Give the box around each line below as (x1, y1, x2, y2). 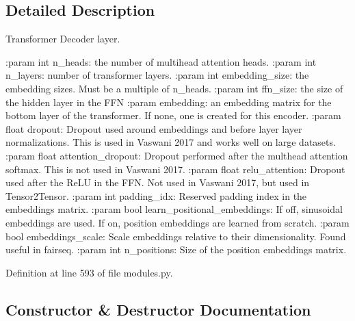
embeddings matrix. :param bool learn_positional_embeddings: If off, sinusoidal (5, 202, 343, 216)
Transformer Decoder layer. (5, 31, 120, 46)
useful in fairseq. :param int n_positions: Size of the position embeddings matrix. (5, 242, 347, 257)
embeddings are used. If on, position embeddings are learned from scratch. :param (5, 215, 350, 229)
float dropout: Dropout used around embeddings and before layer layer (5, 121, 302, 136)
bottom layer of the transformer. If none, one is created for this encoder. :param (5, 108, 341, 123)
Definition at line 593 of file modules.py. (5, 265, 173, 279)
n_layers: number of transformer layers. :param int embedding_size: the (5, 68, 309, 82)
